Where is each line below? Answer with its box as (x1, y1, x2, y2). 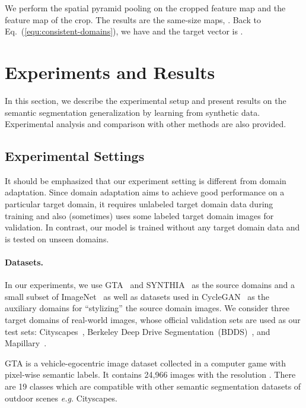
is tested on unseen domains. (5, 232, 109, 245)
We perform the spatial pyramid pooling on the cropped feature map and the (5, 2, 286, 14)
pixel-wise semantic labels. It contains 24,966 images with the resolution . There (5, 368, 296, 381)
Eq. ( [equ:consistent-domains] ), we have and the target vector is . (5, 25, 243, 37)
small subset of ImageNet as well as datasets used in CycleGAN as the (5, 290, 269, 302)
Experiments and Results (5, 59, 215, 84)
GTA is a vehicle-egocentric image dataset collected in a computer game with (5, 356, 286, 369)
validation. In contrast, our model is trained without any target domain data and (5, 221, 300, 233)
